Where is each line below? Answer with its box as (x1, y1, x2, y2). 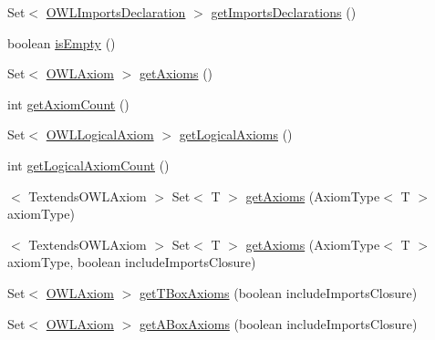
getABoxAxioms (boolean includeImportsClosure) (139, 314, 418, 333)
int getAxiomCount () (7, 94, 129, 113)
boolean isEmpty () (7, 33, 116, 52)
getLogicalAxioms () (179, 125, 293, 144)
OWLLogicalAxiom (46, 125, 154, 144)
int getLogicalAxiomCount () (7, 155, 170, 174)
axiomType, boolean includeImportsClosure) (7, 252, 256, 272)
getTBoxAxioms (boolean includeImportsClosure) (139, 283, 418, 302)
